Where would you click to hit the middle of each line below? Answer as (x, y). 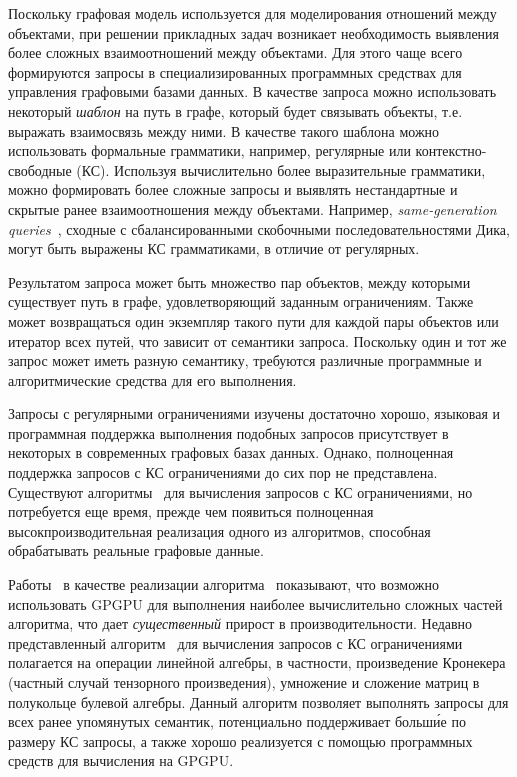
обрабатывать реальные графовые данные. (136, 550)
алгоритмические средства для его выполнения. (152, 379)
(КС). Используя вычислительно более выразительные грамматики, (281, 169)
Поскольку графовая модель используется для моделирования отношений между (252, 13)
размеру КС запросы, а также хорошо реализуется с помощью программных (240, 740)
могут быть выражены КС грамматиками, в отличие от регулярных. (214, 248)
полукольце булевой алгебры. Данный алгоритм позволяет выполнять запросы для (258, 701)
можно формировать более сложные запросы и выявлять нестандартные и (233, 189)
